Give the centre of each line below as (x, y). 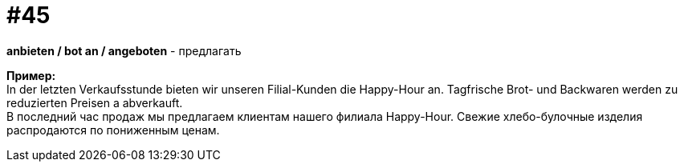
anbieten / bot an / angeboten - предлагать (124, 50)
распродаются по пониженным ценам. (113, 130)
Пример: (31, 75)
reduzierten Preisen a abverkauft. (95, 102)
